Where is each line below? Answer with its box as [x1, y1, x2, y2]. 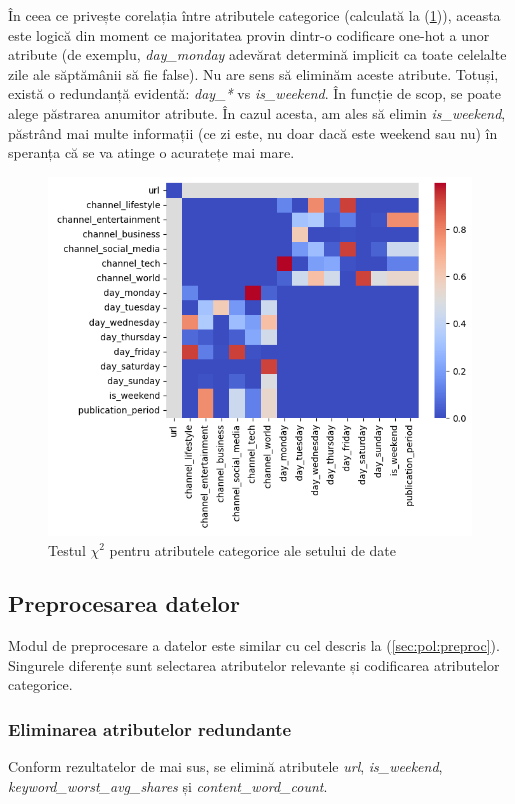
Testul [48, 539, 86, 560]
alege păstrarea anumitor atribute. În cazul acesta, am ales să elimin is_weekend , [8, 102, 506, 123]
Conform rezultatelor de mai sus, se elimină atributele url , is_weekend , [8, 756, 443, 777]
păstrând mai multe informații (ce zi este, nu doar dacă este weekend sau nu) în [8, 122, 498, 143]
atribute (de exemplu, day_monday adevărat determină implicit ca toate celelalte [8, 44, 507, 65]
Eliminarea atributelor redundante [8, 717, 292, 741]
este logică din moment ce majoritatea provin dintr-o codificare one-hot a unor [8, 24, 490, 45]
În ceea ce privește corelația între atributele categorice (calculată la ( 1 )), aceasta [8, 5, 501, 25]
